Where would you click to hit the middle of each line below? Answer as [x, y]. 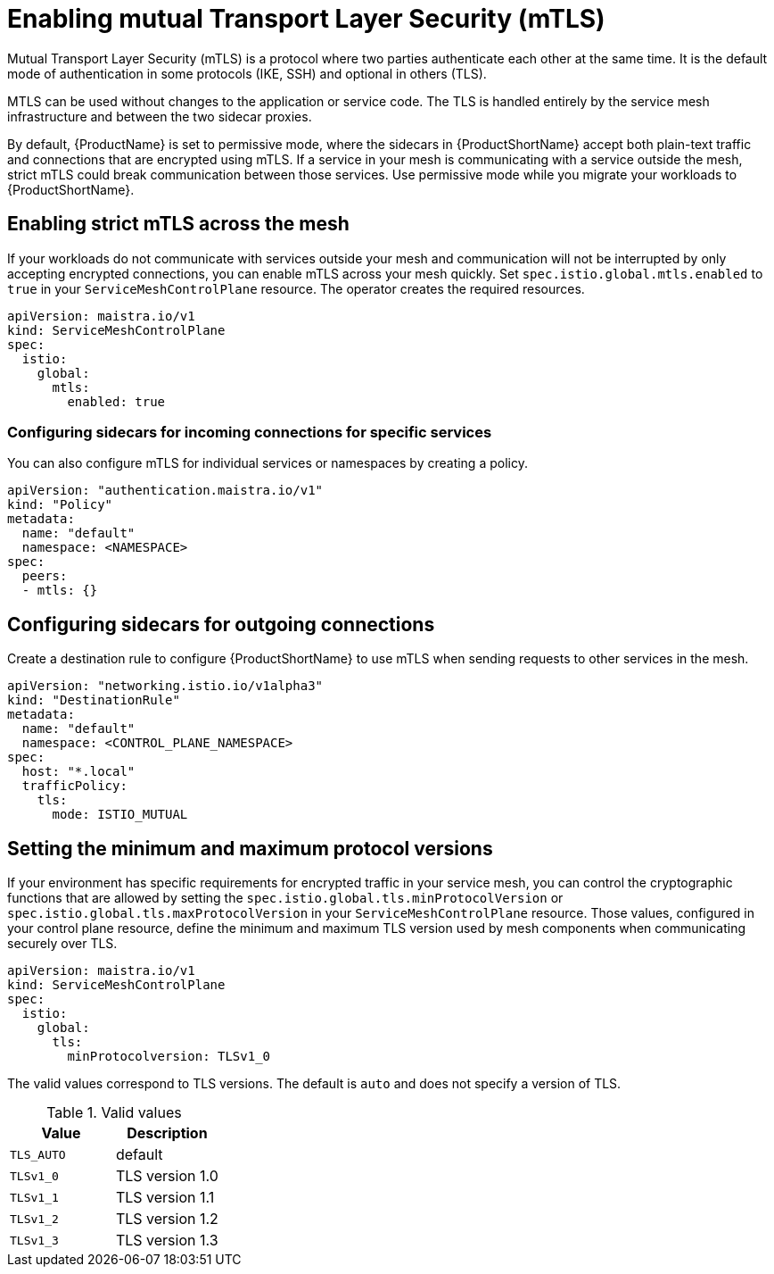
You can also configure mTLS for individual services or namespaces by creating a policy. [268, 463]
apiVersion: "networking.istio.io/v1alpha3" [165, 686]
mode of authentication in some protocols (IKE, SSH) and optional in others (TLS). [247, 73]
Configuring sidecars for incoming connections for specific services [250, 432]
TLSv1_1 [34, 1197]
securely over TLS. [62, 944]
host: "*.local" [78, 772]
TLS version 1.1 [165, 1198]
